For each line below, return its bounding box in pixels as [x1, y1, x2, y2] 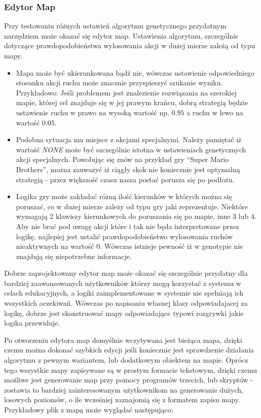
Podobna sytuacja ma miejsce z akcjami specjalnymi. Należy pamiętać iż [16, 134, 242, 145]
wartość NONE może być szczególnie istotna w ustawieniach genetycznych [16, 144, 246, 154]
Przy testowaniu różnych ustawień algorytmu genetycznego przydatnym [4, 20, 227, 31]
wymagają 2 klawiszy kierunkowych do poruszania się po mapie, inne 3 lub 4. [16, 211, 256, 221]
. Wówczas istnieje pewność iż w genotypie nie [100, 241, 243, 251]
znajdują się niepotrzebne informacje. [16, 250, 132, 261]
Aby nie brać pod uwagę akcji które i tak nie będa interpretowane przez [16, 220, 239, 231]
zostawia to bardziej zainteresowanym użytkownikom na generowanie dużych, [4, 384, 243, 395]
